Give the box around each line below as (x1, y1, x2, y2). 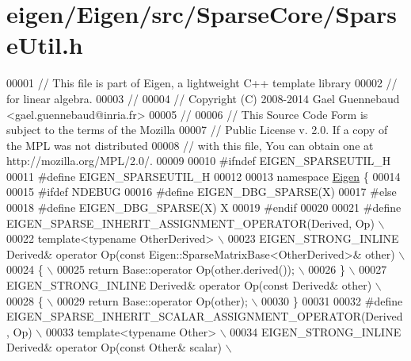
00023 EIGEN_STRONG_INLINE (227, 230, 399, 247)
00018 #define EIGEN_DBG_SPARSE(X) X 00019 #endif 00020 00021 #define (6, 199, 401, 216)
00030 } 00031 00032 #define (261, 292, 403, 309)
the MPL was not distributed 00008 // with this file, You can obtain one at (6, 136, 374, 153)
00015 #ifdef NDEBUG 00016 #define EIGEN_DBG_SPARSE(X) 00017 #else (6, 183, 397, 200)
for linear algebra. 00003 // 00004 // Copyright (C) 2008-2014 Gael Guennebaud (6, 90, 400, 106)
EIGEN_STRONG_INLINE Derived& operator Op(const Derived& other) (6, 277, 372, 294)
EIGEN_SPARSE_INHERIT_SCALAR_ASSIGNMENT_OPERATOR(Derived (6, 308, 403, 325)
